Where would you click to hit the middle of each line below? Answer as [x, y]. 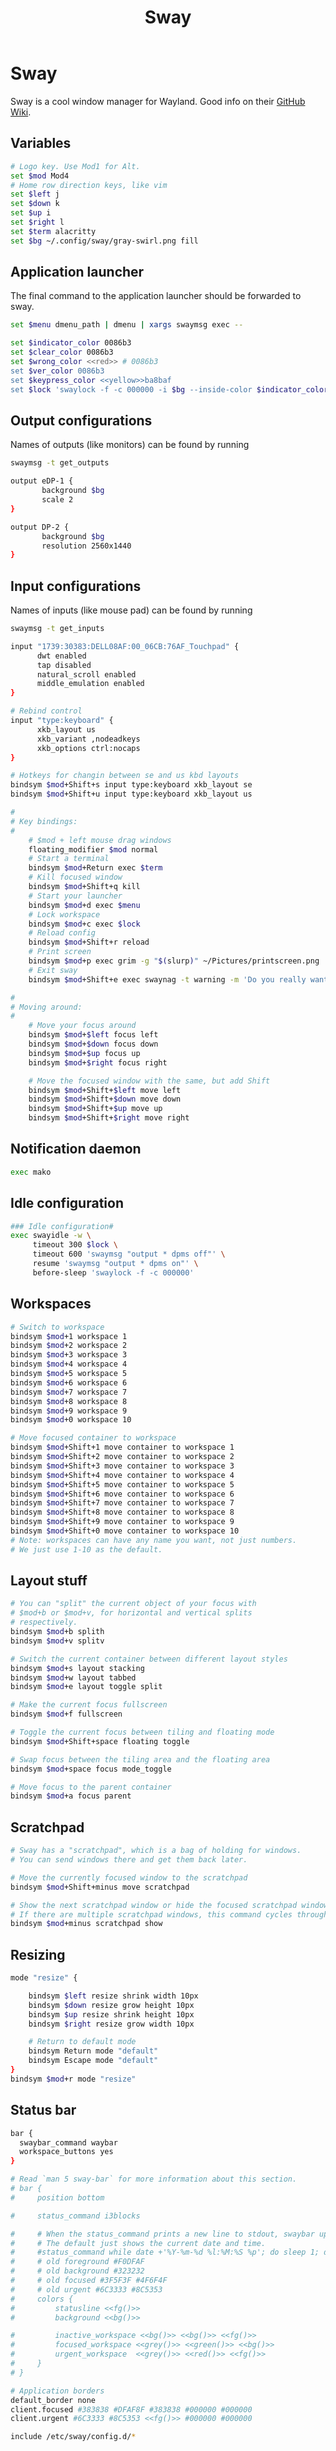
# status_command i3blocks [75, 2216]
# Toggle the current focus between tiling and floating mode [142, 1732]
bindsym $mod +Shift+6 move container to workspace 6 [122, 1494]
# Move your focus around [82, 1026]
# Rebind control [46, 711]
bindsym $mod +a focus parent [71, 1796]
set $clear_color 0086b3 [62, 352]
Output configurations [81, 420]
